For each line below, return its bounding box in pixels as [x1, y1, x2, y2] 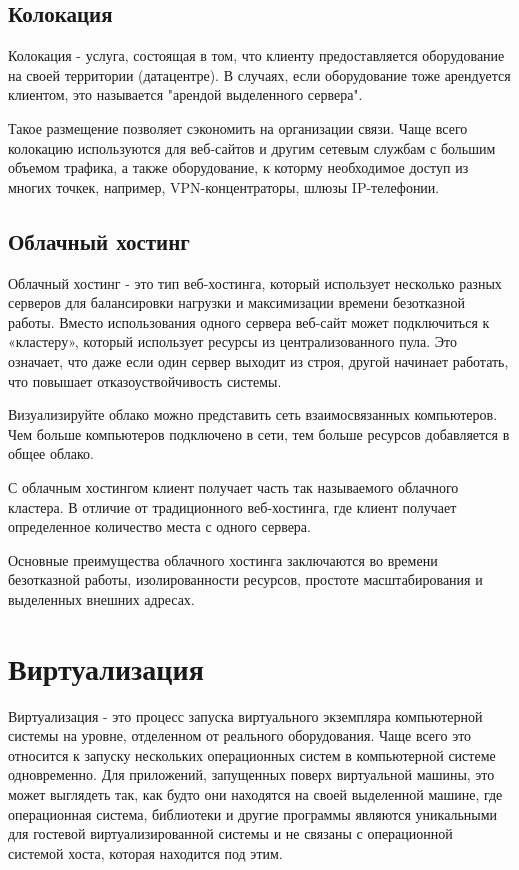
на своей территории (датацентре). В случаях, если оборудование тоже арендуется [8, 64, 511, 85]
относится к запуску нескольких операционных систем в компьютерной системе [8, 744, 496, 765]
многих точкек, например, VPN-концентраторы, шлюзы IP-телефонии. [8, 176, 440, 197]
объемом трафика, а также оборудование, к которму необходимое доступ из [8, 157, 469, 178]
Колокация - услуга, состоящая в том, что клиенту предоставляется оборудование [8, 45, 505, 66]
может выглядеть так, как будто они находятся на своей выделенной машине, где [8, 783, 503, 804]
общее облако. [8, 443, 94, 464]
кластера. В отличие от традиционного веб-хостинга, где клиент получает [8, 496, 457, 517]
